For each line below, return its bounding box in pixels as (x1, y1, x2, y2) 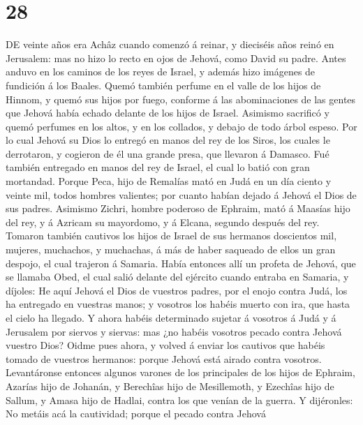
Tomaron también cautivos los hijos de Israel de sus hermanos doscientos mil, (6, 228, 337, 243)
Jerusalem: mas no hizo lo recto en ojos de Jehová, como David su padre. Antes (6, 50, 346, 65)
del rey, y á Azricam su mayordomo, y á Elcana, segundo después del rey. (6, 214, 320, 229)
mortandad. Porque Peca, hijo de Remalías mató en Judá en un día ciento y (6, 174, 332, 188)
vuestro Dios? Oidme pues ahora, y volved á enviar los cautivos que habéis (6, 338, 325, 352)
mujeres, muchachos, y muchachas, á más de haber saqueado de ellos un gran (6, 242, 336, 257)
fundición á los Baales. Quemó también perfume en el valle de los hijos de (6, 77, 321, 92)
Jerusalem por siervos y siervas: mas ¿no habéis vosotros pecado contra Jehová (6, 324, 342, 338)
